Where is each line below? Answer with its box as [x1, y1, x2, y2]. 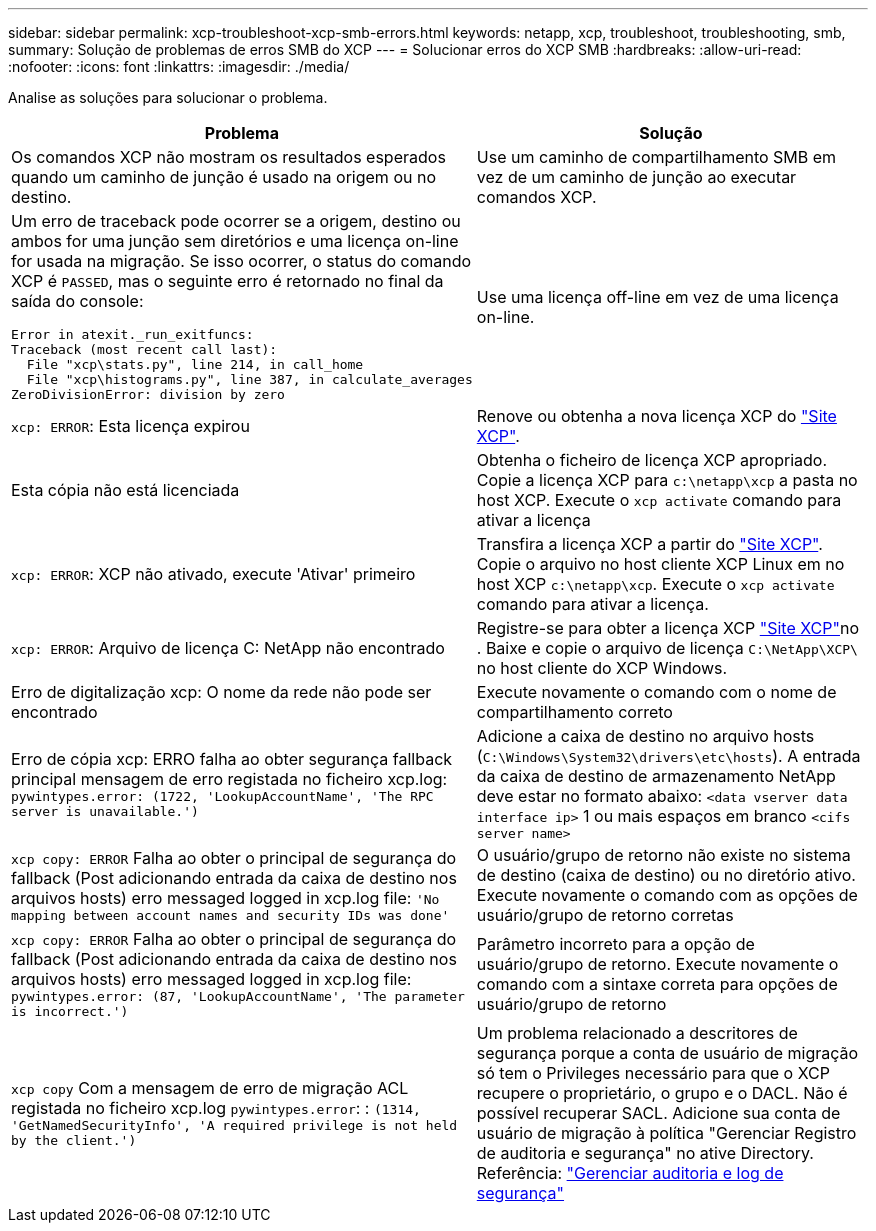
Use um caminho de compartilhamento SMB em [476, 147, 837, 167]
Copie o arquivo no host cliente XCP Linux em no [476, 554, 845, 574]
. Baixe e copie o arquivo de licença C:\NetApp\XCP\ [476, 638, 858, 658]
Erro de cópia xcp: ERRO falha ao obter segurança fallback [11, 748, 453, 769]
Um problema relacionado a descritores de [476, 1023, 798, 1043]
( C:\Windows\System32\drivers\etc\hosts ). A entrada [476, 746, 861, 766]
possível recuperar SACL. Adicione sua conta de [476, 1103, 841, 1123]
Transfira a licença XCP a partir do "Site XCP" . [476, 534, 823, 554]
